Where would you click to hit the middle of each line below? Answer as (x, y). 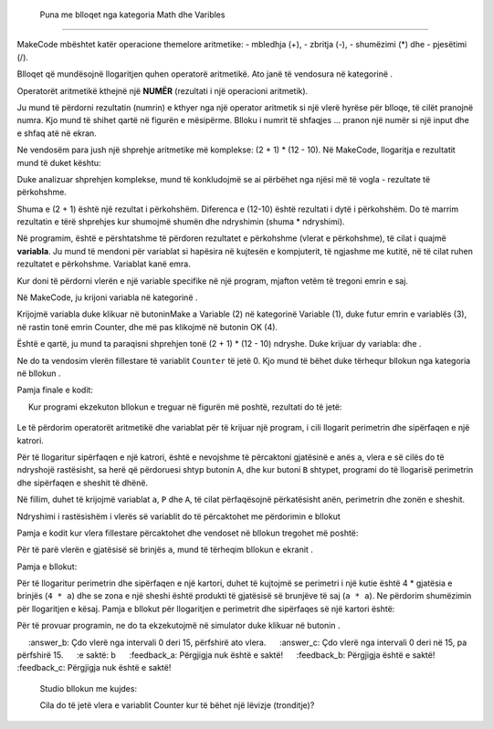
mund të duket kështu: (59, 162)
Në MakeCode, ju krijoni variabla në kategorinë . (107, 297)
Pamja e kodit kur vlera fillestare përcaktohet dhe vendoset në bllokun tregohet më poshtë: (188, 533)
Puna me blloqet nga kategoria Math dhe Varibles (132, 15)
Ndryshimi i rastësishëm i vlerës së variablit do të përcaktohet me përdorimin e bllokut (179, 516)
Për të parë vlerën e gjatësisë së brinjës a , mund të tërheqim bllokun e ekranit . (165, 550)
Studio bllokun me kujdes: (88, 688)
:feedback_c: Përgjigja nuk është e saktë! (94, 668)
